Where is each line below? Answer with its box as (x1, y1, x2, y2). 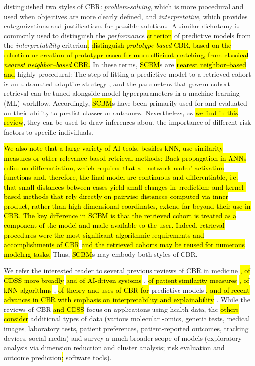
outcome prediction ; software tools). (4, 352, 112, 362)
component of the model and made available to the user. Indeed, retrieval (4, 220, 225, 230)
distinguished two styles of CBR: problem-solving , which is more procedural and (4, 1, 244, 11)
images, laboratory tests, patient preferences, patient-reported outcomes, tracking (4, 323, 249, 333)
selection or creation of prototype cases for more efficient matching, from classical (4, 49, 249, 59)
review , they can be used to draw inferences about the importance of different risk (4, 117, 251, 127)
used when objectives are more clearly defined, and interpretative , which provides (4, 11, 248, 21)
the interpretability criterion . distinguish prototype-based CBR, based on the (4, 40, 231, 50)
